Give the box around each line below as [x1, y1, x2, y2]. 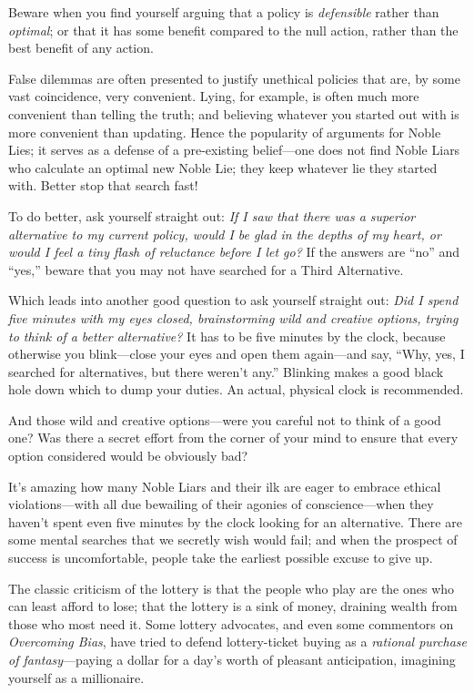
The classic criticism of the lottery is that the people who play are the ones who [8, 578, 455, 597]
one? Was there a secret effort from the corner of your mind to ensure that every [8, 428, 459, 447]
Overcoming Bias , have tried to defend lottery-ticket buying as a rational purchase [8, 632, 467, 651]
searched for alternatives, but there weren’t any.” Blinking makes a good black [8, 362, 444, 381]
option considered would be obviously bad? [8, 446, 248, 465]
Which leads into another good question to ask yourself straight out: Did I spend [8, 290, 459, 310]
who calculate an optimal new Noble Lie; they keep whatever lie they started [8, 158, 438, 177]
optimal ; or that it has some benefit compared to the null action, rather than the [8, 20, 459, 39]
